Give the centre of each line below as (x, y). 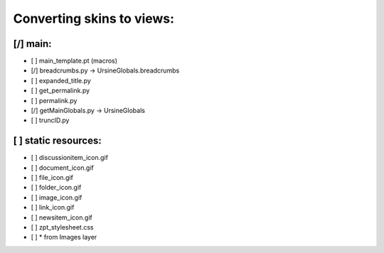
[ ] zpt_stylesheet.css (62, 227)
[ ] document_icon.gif (62, 168)
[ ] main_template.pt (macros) (74, 61)
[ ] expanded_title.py (61, 80)
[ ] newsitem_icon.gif (62, 217)
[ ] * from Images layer (64, 237)
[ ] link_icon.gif (53, 208)
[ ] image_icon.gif (57, 197)
